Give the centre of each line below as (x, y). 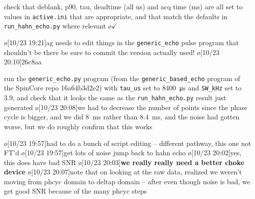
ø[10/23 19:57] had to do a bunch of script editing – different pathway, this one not (127, 143)
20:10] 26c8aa (23, 62)
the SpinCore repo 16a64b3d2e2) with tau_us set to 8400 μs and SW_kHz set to (123, 88)
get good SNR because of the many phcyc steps (76, 191)
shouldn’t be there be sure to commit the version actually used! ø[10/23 (112, 52)
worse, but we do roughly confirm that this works (78, 126)
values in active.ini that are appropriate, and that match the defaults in (116, 16)
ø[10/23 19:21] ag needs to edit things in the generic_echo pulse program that (122, 42)
